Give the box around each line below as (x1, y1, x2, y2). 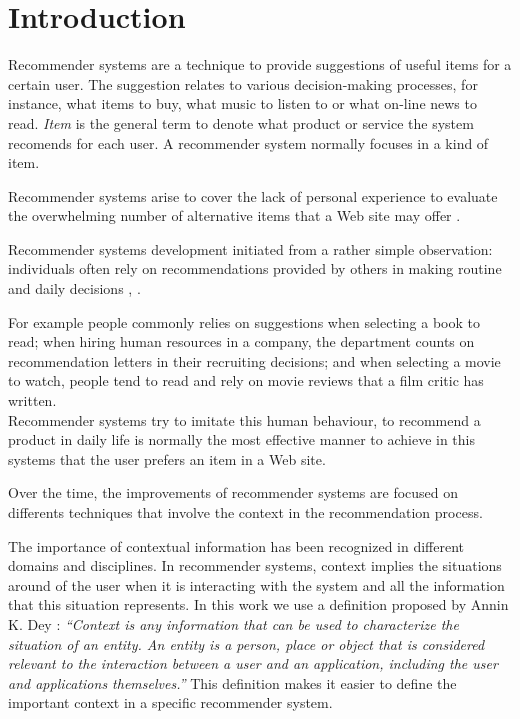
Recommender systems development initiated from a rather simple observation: (8, 238, 493, 259)
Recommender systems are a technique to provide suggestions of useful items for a (8, 54, 512, 75)
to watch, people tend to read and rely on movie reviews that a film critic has (8, 370, 484, 391)
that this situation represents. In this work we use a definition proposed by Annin (8, 594, 509, 615)
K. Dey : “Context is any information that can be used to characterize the (8, 613, 459, 634)
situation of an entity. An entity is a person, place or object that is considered (8, 633, 485, 654)
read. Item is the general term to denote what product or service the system (8, 112, 474, 133)
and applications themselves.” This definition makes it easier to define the (8, 672, 457, 693)
